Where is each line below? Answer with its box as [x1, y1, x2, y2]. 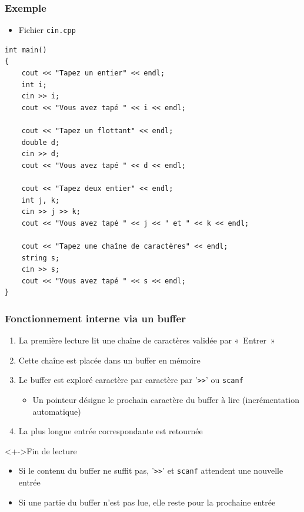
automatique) [32, 405, 81, 417]
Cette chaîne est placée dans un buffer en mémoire [18, 354, 201, 366]
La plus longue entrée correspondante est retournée [18, 425, 203, 437]
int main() [5, 45, 47, 54]
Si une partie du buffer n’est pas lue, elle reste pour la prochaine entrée [18, 496, 276, 508]
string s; [21, 253, 60, 262]
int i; [21, 80, 47, 89]
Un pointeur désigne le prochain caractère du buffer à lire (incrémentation [32, 394, 300, 405]
